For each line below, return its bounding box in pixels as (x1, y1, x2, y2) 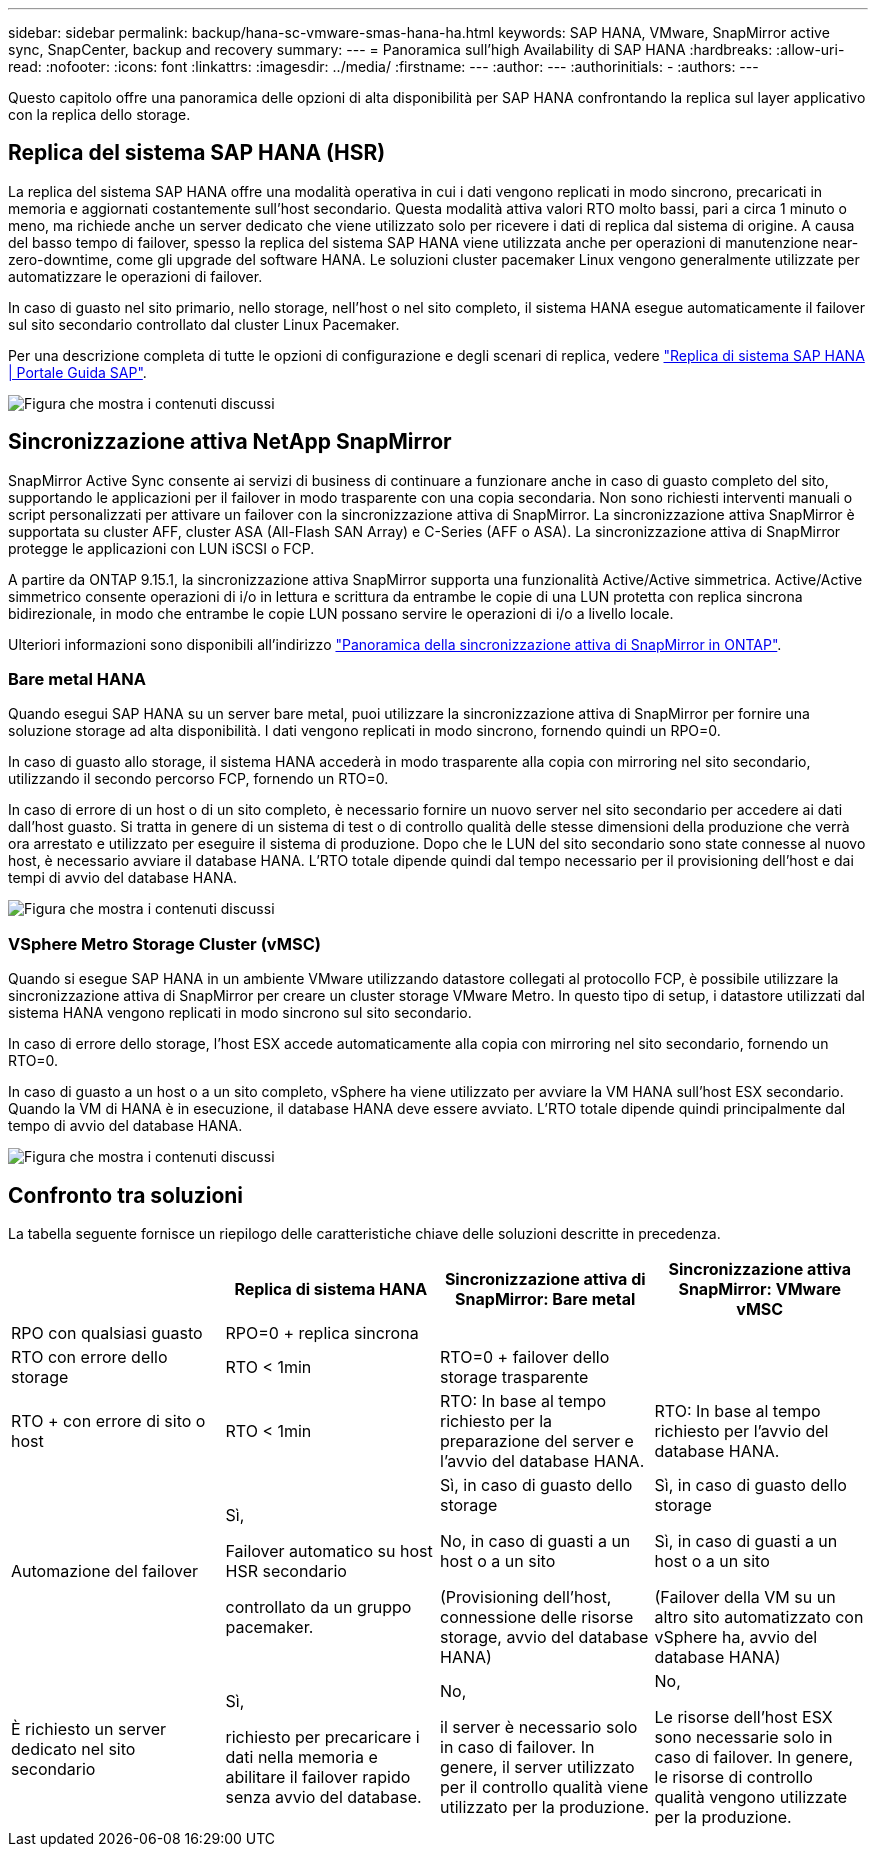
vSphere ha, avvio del (654, 1627, 818, 1648)
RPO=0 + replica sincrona (225, 1323, 419, 1344)
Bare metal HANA (8, 669, 146, 690)
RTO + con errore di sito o (11, 1411, 206, 1432)
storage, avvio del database (440, 1627, 649, 1648)
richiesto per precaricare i (225, 1727, 420, 1748)
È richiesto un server (11, 1719, 167, 1740)
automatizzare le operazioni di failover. (8, 267, 263, 285)
